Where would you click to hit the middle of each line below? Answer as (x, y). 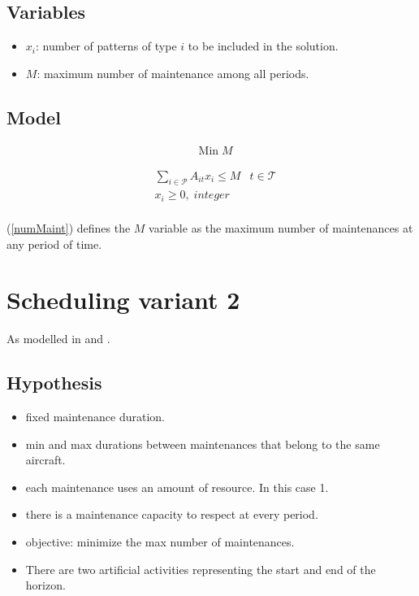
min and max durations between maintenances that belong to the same (203, 444)
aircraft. (45, 460)
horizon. (45, 585)
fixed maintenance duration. (95, 417)
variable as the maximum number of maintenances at (281, 227)
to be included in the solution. (263, 46)
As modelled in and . (58, 339)
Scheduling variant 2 (123, 300)
